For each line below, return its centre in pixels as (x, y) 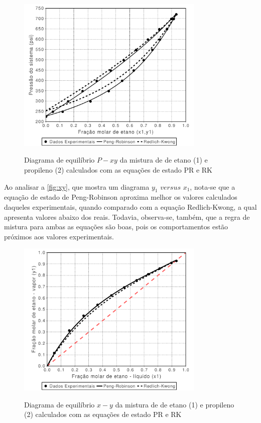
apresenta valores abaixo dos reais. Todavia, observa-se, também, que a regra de (127, 217)
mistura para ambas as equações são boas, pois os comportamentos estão (116, 227)
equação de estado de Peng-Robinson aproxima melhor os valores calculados (121, 197)
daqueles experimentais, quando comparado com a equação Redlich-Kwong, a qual (130, 207)
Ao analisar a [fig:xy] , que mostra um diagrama (77, 186)
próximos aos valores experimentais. (59, 236)
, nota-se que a (213, 186)
